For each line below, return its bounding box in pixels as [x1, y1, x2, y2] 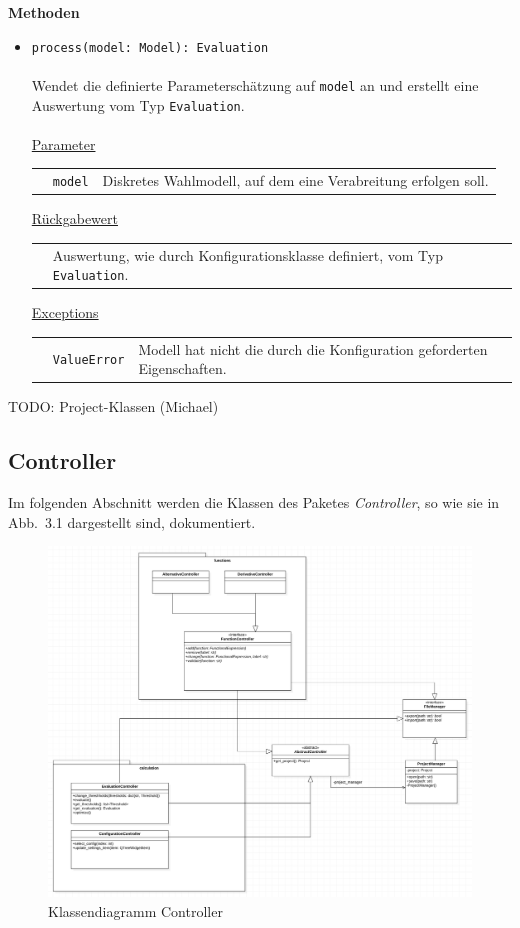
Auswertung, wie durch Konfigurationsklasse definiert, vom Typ [52, 244, 443, 265]
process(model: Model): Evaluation [31, 40, 269, 55]
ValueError [52, 353, 125, 368]
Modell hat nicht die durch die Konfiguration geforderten [138, 338, 488, 359]
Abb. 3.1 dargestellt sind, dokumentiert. [8, 511, 256, 532]
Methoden [8, 2, 80, 22]
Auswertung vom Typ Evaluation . [31, 94, 245, 115]
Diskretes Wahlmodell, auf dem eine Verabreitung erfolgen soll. [102, 170, 489, 191]
